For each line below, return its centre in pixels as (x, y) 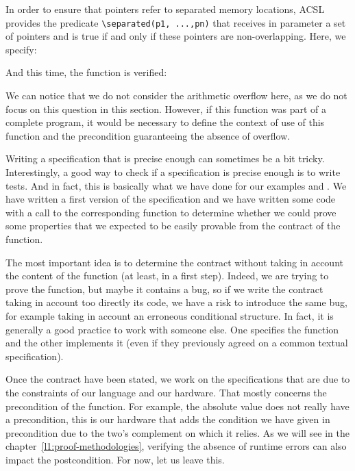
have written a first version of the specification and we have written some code (171, 199)
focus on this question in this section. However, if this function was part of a (166, 109)
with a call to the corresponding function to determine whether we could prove (171, 212)
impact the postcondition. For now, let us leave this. (115, 459)
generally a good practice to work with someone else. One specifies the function (172, 329)
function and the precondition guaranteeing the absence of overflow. (148, 135)
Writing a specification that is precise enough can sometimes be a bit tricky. (165, 158)
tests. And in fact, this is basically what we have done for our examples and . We (176, 185)
